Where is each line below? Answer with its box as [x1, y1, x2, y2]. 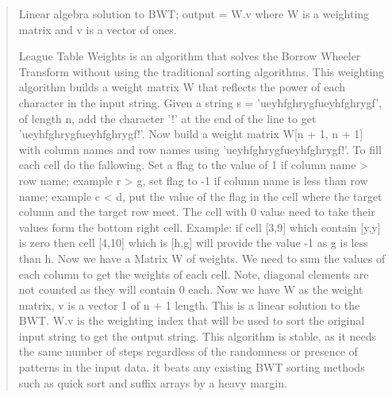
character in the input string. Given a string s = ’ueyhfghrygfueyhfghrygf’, [18, 94, 382, 110]
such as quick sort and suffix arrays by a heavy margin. [18, 374, 287, 391]
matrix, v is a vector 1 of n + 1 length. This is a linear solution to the [18, 296, 360, 313]
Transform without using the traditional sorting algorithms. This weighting [18, 63, 385, 79]
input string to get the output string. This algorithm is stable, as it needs [18, 327, 377, 344]
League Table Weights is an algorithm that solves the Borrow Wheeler [18, 48, 361, 64]
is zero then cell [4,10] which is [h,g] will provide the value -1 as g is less [18, 234, 368, 251]
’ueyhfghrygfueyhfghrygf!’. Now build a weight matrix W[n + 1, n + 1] [18, 125, 363, 142]
